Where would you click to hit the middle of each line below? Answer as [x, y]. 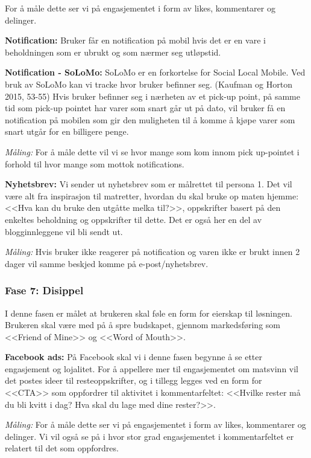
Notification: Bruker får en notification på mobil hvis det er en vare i [135, 40]
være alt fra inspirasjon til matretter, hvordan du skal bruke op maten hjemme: [152, 195]
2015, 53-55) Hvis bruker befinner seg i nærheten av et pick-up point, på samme [152, 96]
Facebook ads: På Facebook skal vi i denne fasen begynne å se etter [134, 357]
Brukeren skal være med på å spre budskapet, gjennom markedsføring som [143, 325]
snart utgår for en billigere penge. [67, 131]
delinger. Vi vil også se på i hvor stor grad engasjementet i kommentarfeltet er [149, 436]
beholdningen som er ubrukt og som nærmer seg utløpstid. [113, 52]
